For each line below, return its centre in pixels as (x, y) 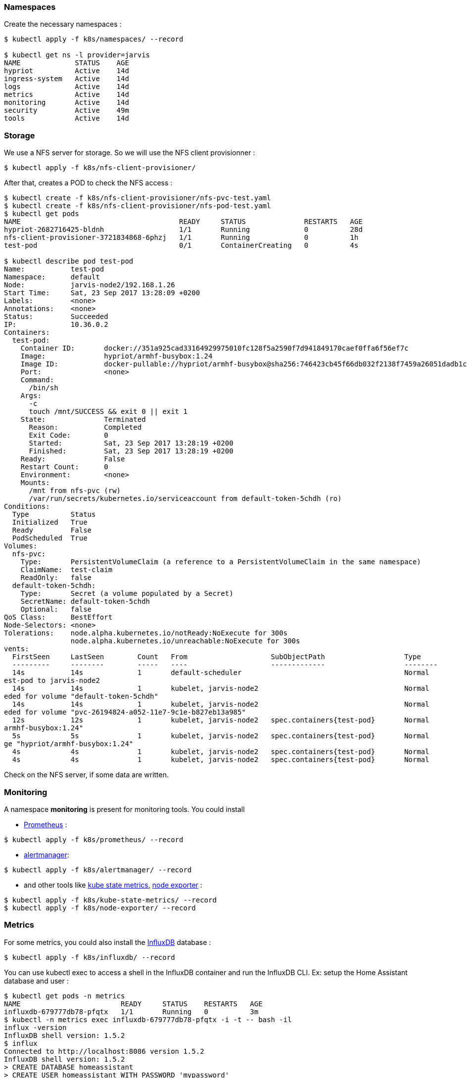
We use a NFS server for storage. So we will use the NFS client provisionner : (130, 153)
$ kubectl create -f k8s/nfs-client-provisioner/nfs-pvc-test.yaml (138, 198)
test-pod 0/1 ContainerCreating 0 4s (181, 246)
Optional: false (56, 609)
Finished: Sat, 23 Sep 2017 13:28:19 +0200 (131, 451)
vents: (17, 649)
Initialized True (50, 522)
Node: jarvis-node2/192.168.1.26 (90, 285)
